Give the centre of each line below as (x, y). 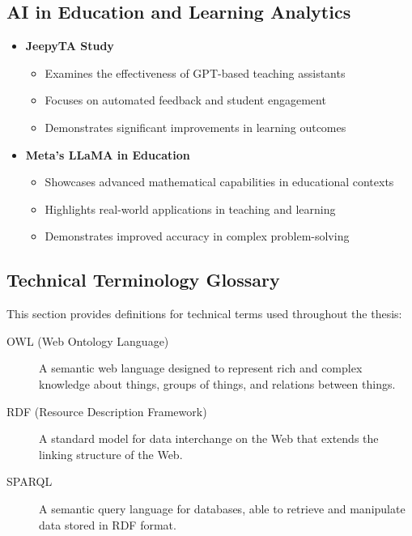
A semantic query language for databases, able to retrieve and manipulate (222, 508)
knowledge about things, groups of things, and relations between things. (217, 383)
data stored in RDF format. (108, 524)
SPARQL (30, 481)
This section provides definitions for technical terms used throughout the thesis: (204, 314)
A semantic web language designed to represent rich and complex (201, 368)
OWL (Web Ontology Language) (88, 340)
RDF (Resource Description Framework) (107, 411)
